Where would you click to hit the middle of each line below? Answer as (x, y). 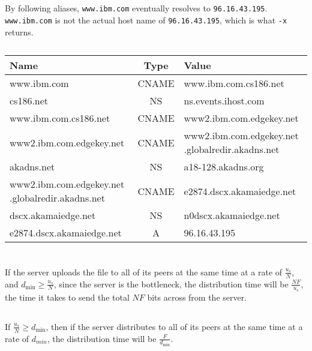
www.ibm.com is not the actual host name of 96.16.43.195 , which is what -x (146, 19)
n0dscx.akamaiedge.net (232, 215)
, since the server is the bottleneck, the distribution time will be (171, 283)
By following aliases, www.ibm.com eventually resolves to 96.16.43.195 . (136, 8)
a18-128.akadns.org (224, 167)
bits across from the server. (197, 297)
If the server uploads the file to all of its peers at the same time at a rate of (144, 271)
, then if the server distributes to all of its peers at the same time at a (174, 326)
